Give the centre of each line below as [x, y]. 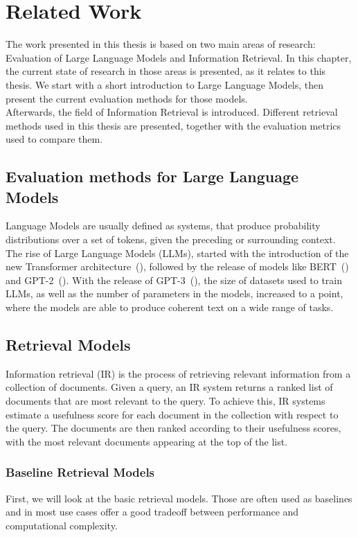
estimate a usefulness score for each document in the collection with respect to [172, 414]
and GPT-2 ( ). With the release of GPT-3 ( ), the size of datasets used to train [174, 280]
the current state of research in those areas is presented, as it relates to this [166, 71]
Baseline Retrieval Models [80, 472]
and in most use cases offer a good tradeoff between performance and [152, 512]
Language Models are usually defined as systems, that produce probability [163, 226]
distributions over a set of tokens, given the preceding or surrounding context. [171, 239]
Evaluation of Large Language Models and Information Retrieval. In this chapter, [179, 57]
